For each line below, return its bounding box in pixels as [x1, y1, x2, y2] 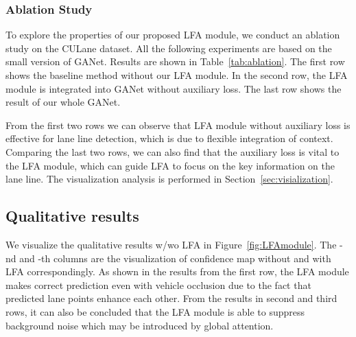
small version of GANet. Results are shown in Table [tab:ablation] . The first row [5, 54, 345, 69]
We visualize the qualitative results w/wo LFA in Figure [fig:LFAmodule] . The [5, 237, 337, 251]
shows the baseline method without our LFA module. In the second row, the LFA [5, 68, 348, 82]
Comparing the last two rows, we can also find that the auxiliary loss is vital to [5, 144, 340, 159]
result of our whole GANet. [5, 95, 121, 109]
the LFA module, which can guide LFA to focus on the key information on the [5, 158, 335, 172]
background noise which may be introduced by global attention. [5, 318, 274, 332]
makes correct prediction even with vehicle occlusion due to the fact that [5, 277, 311, 292]
